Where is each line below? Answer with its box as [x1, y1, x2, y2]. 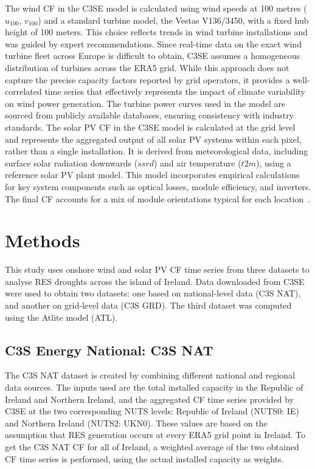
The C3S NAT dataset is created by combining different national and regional [5, 369, 296, 382]
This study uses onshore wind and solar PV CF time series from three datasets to [5, 263, 310, 276]
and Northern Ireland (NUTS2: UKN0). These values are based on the [5, 416, 268, 429]
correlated [5, 85, 42, 98]
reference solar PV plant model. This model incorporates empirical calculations [5, 168, 300, 181]
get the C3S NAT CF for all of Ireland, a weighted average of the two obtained [5, 440, 299, 453]
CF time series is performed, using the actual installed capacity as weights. [5, 452, 284, 465]
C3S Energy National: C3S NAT [5, 340, 213, 359]
